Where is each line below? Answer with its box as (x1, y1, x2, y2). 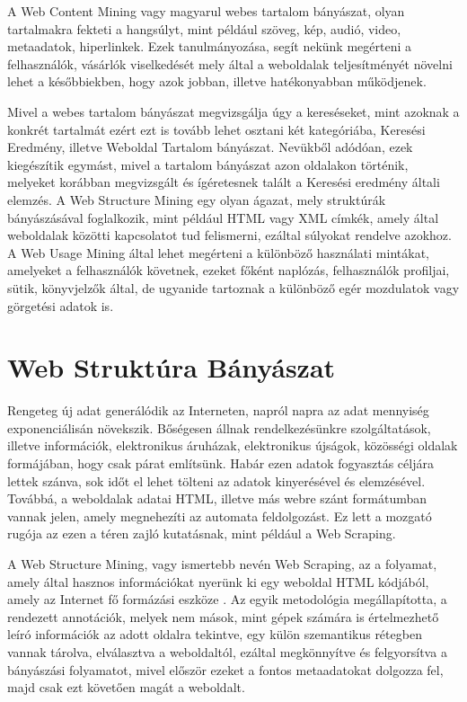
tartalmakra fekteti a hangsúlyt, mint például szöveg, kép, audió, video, (7, 19, 401, 38)
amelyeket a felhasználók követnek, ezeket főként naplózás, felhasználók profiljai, (7, 261, 450, 280)
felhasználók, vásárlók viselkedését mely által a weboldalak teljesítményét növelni (7, 54, 453, 73)
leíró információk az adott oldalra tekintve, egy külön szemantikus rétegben (7, 625, 422, 644)
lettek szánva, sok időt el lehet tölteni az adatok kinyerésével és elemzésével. (7, 471, 426, 490)
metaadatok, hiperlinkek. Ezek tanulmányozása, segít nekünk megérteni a (7, 37, 411, 56)
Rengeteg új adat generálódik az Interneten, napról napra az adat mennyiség (7, 401, 429, 420)
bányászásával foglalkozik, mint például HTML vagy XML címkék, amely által (7, 208, 439, 227)
